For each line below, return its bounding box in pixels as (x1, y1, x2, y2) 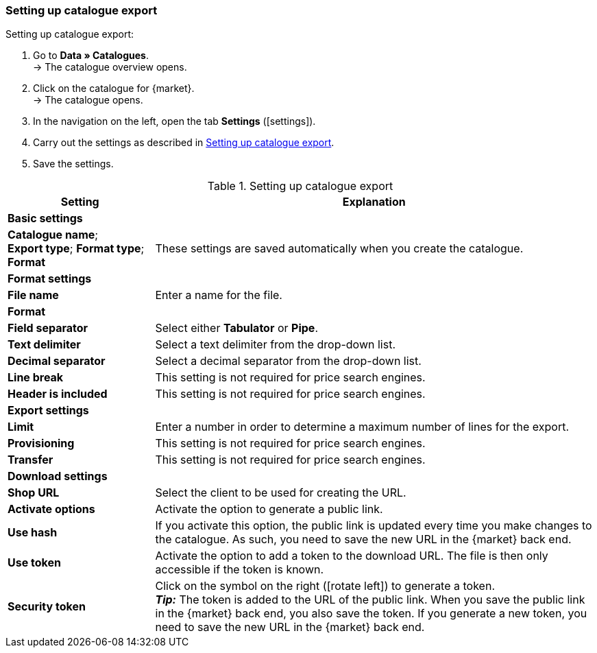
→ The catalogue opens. (33, 94, 143, 106)
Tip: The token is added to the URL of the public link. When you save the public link (155, 593, 585, 607)
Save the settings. (33, 158, 114, 170)
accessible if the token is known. (155, 562, 324, 577)
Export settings (8, 403, 89, 418)
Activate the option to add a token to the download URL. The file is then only (155, 549, 548, 563)
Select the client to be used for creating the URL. (155, 486, 406, 500)
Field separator (8, 321, 88, 335)
